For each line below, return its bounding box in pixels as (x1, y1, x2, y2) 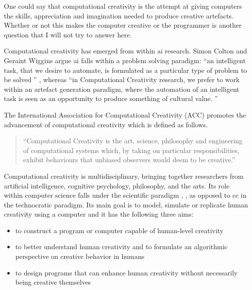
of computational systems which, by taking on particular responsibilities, (23, 145, 239, 155)
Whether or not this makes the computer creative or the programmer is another (4, 20, 242, 30)
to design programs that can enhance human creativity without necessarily (15, 267, 238, 277)
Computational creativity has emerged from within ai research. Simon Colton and (4, 46, 247, 56)
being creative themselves (15, 277, 91, 287)
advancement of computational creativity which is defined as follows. (4, 119, 208, 129)
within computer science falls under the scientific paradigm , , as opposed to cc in (4, 190, 247, 200)
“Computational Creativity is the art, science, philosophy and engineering (23, 136, 243, 146)
